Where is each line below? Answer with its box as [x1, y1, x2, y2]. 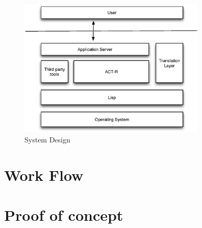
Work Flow [4, 164, 84, 185]
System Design [24, 134, 70, 145]
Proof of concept [4, 204, 123, 225]
